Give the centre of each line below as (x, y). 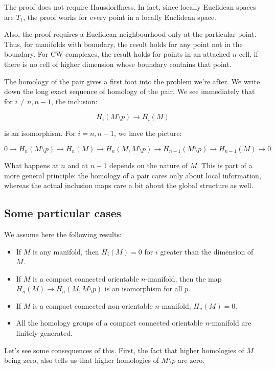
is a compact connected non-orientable (93, 305)
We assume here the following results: (63, 234)
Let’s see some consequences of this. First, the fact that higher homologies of (124, 350)
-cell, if (247, 54)
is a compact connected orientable (86, 278)
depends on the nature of (148, 165)
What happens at (31, 165)
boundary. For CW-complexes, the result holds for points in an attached (117, 54)
